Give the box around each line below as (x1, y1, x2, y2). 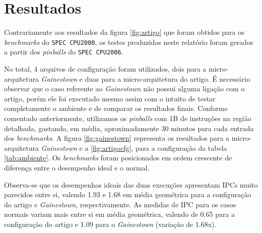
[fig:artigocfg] (91, 142, 132, 153)
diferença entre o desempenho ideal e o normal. (4, 162, 150, 172)
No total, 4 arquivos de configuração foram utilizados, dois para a (4, 64, 207, 74)
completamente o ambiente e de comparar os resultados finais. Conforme (4, 103, 228, 113)
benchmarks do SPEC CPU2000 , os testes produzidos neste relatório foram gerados (4, 36, 253, 47)
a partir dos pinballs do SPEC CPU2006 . (4, 46, 123, 57)
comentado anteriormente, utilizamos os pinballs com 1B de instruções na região (4, 113, 251, 123)
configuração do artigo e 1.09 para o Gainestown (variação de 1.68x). (4, 218, 217, 229)
